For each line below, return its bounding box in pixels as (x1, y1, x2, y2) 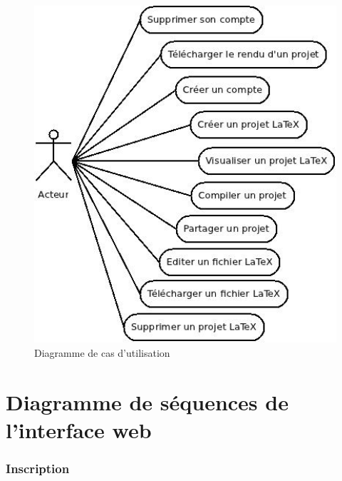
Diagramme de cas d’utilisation (34, 345, 170, 360)
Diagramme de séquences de (6, 387, 289, 416)
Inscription (6, 459, 70, 477)
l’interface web (6, 415, 152, 444)
